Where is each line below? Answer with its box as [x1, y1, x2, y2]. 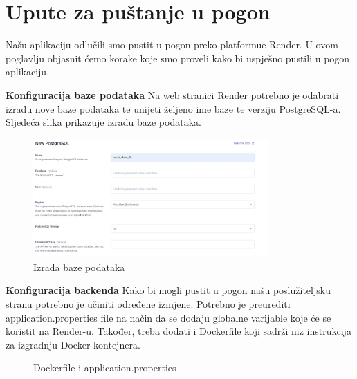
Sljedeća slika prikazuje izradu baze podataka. [6, 115, 201, 129]
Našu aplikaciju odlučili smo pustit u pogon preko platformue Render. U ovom [6, 37, 338, 52]
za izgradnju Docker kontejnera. [6, 337, 140, 351]
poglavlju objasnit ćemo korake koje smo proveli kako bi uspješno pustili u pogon [6, 50, 350, 65]
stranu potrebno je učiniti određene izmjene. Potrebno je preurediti [6, 297, 291, 311]
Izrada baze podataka [33, 259, 125, 274]
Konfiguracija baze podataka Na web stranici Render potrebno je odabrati [6, 87, 339, 102]
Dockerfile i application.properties [33, 360, 176, 375]
